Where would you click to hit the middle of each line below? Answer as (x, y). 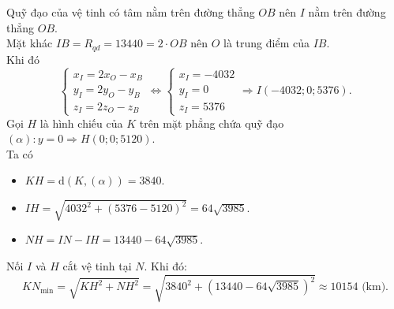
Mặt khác (30, 43)
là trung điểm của (266, 43)
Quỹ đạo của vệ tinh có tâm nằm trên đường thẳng (131, 12)
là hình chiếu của (81, 123)
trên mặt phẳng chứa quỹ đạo (212, 123)
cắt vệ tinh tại (97, 266)
